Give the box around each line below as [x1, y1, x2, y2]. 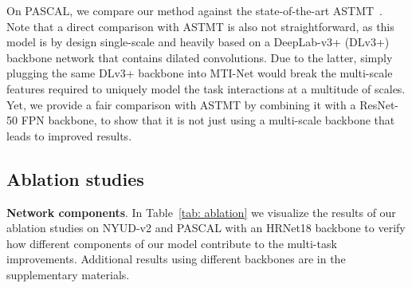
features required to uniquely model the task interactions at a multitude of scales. [6, 80, 406, 97]
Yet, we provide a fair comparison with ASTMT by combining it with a [6, 96, 356, 112]
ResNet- [359, 96, 398, 112]
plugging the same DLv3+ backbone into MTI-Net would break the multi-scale [6, 65, 393, 81]
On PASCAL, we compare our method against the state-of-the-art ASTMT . [6, 2, 383, 18]
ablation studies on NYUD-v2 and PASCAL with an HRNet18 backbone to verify [6, 219, 406, 236]
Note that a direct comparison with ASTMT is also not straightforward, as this [6, 18, 394, 34]
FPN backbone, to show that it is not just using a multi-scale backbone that [21, 112, 395, 128]
